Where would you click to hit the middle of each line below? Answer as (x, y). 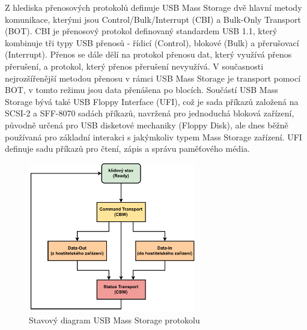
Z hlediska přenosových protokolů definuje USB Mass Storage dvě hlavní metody (153, 7)
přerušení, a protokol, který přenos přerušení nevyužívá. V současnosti (134, 66)
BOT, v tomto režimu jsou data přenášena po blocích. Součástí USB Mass (141, 90)
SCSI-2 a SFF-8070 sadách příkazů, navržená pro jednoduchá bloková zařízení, (150, 113)
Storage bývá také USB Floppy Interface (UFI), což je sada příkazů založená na (152, 101)
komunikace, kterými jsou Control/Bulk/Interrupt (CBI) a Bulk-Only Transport (153, 19)
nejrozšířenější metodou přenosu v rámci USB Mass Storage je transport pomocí (153, 78)
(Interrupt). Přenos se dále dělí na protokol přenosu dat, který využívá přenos (148, 54)
